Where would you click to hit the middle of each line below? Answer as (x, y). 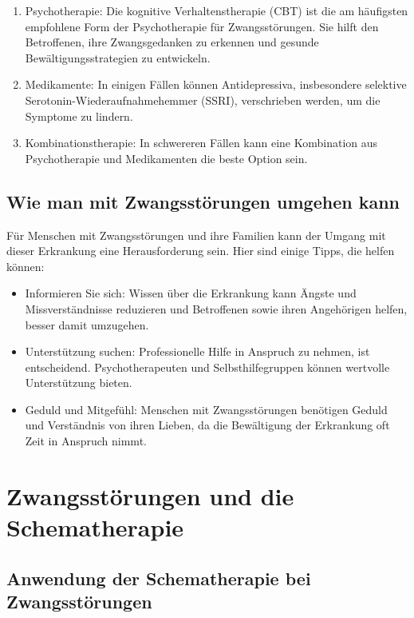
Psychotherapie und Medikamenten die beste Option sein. (166, 158)
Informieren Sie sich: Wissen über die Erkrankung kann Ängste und (191, 293)
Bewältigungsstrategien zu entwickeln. (118, 57)
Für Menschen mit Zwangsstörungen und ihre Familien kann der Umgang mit (196, 235)
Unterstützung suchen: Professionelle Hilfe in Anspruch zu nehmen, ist (197, 351)
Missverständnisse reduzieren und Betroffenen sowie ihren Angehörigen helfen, (216, 308)
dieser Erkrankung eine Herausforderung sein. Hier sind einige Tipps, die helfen (201, 251)
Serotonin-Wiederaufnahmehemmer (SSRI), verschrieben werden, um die (203, 100)
